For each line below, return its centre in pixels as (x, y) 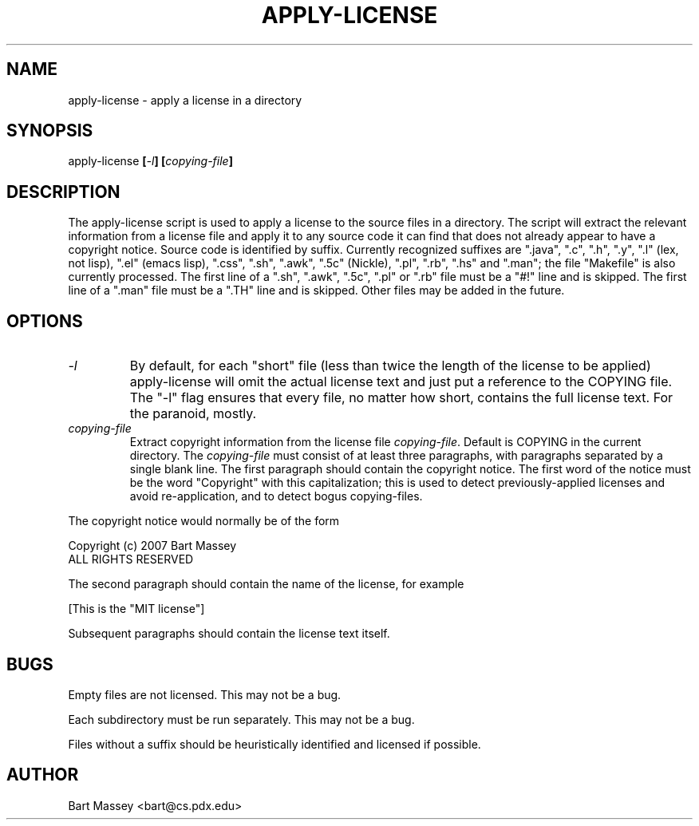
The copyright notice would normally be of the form (204, 521)
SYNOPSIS (50, 131)
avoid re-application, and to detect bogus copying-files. (276, 496)
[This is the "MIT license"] (136, 609)
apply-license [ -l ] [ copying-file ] (150, 161)
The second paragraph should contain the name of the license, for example (266, 584)
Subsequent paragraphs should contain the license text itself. (229, 634)
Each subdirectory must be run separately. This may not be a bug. (241, 719)
